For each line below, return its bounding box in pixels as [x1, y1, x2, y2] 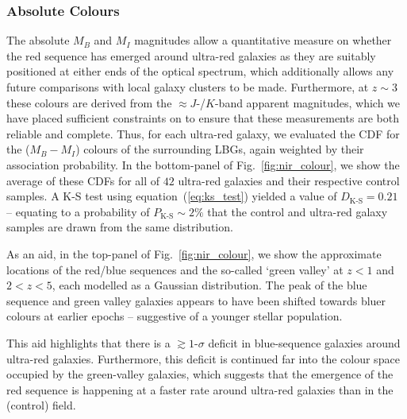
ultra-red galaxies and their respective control [178, 172, 400, 188]
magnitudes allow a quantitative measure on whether [134, 32, 392, 48]
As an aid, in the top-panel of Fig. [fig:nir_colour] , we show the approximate [6, 245, 382, 262]
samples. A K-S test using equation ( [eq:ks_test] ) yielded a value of [6, 188, 337, 204]
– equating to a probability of [6, 203, 150, 219]
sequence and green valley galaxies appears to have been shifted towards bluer [6, 292, 386, 308]
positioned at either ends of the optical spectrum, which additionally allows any [6, 63, 394, 80]
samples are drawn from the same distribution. [6, 219, 233, 235]
